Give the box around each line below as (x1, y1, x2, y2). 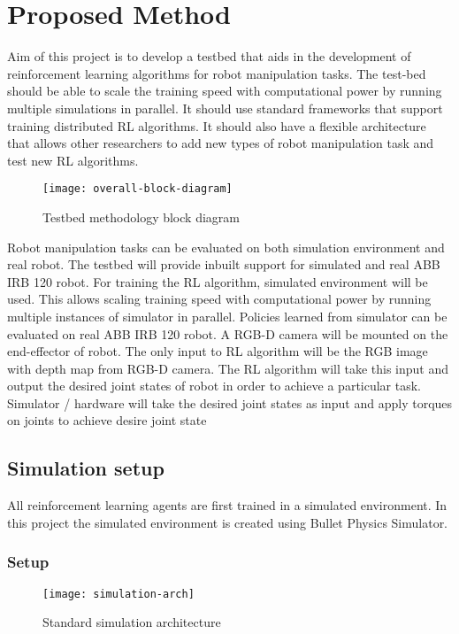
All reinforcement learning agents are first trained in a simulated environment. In (7, 496, 448, 514)
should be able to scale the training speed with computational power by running (7, 81, 442, 100)
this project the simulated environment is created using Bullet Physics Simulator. (7, 513, 448, 531)
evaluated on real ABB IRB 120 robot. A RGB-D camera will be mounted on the (7, 324, 448, 343)
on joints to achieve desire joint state (7, 411, 207, 429)
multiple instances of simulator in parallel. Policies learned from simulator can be (7, 306, 448, 325)
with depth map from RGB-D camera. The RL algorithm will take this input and (7, 359, 449, 377)
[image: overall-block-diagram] (42, 182, 233, 196)
